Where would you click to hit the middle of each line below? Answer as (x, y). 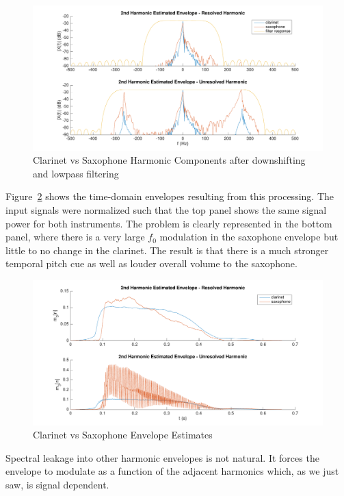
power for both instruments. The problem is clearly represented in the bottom (169, 223)
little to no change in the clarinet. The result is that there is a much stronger (167, 250)
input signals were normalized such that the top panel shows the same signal (166, 209)
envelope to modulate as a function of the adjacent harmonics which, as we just (172, 471)
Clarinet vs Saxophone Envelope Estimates (123, 435)
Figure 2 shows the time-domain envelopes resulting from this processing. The (170, 196)
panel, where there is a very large (75, 237)
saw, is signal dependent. (57, 484)
